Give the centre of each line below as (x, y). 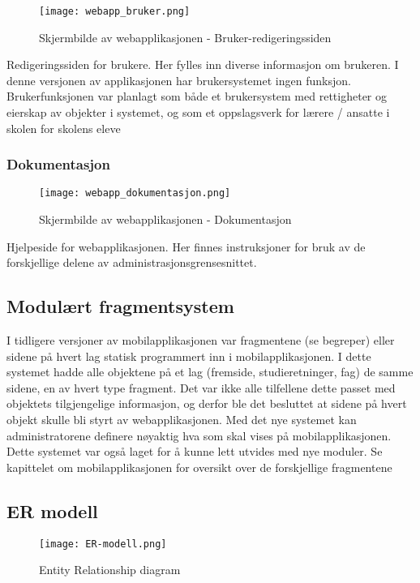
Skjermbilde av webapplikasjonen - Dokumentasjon (165, 219)
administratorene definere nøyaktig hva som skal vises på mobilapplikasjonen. (199, 435)
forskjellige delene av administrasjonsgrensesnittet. (132, 262)
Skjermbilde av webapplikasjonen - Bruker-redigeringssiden (185, 37)
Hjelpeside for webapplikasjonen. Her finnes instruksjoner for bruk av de (186, 246)
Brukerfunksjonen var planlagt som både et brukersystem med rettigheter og (197, 96)
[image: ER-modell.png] (103, 544)
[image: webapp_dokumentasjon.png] (135, 193)
